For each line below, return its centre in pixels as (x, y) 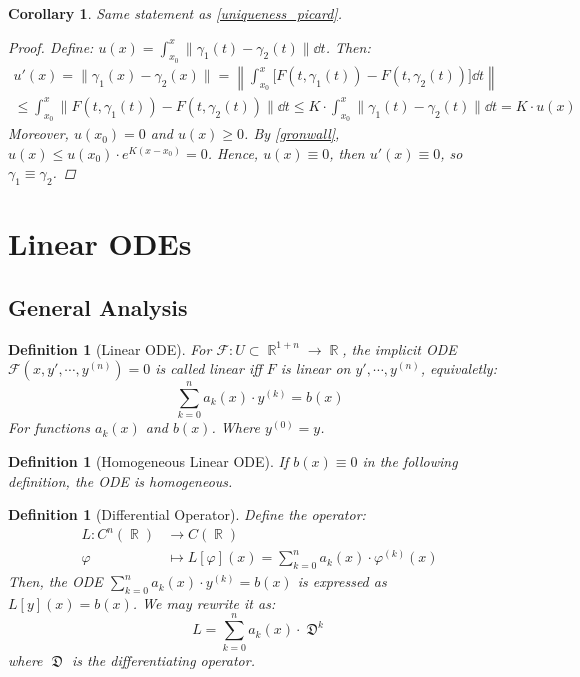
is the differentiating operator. (163, 659)
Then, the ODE (55, 581)
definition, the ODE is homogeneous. (120, 480)
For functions (49, 427)
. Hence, (233, 152)
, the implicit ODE (399, 348)
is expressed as (342, 581)
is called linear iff (208, 368)
